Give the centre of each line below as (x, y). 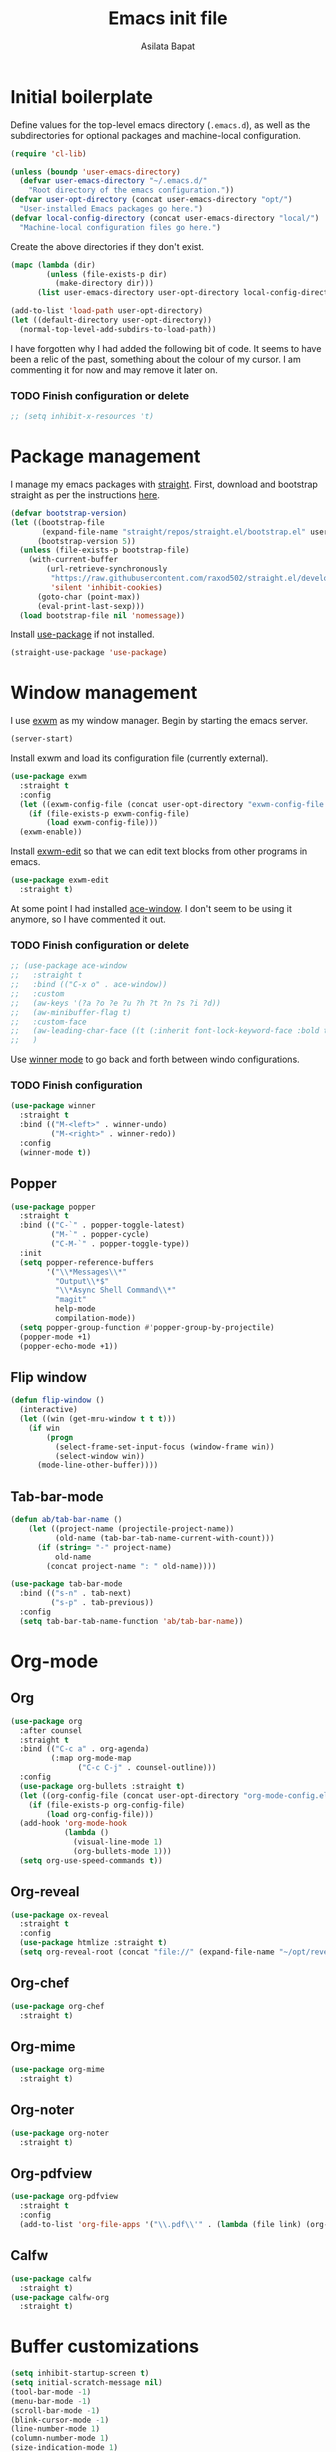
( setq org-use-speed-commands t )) (91, 1860)
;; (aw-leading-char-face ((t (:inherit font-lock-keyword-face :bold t (169, 1031)
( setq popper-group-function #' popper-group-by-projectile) (147, 1327)
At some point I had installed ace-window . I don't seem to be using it (151, 908)
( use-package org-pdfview (64, 2197)
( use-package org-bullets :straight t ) (102, 1786)
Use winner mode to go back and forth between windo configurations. (155, 1059)
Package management (105, 456)
